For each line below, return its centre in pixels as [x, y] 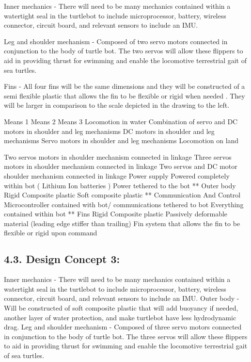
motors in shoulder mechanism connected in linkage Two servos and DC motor [121, 166]
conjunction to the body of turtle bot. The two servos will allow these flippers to [124, 51]
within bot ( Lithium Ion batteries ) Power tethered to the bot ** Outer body [120, 185]
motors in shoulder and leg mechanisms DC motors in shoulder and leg [109, 131]
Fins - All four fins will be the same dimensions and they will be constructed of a [125, 86]
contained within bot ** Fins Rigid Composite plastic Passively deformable [116, 214]
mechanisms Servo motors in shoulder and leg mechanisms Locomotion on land [121, 140]
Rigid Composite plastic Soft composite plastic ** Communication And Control [122, 195]
